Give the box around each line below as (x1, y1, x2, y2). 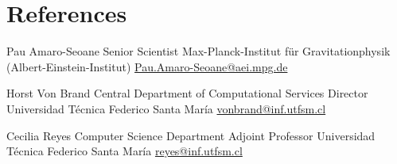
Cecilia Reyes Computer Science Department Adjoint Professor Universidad (6, 127, 376, 143)
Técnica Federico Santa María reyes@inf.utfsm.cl (6, 143, 243, 159)
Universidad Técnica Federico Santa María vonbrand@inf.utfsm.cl (6, 100, 326, 116)
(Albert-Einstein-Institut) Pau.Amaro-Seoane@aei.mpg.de (6, 58, 288, 74)
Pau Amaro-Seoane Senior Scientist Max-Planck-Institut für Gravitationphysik (6, 43, 391, 59)
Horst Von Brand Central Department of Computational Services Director (6, 85, 368, 101)
